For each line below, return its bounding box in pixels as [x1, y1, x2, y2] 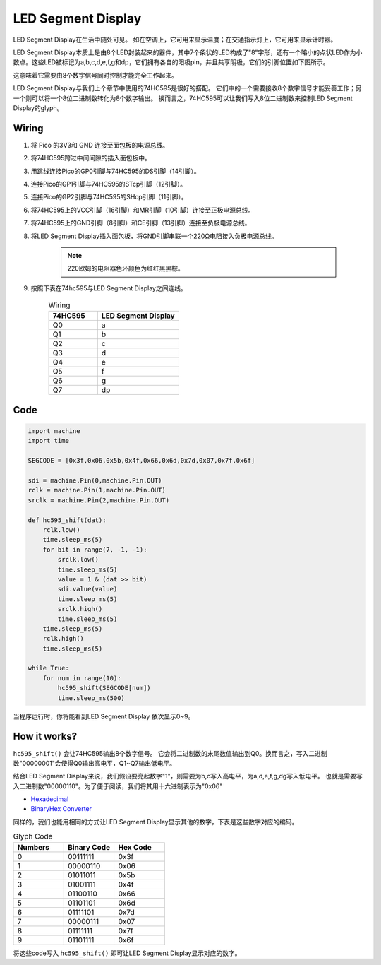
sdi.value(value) [57, 585, 118, 593]
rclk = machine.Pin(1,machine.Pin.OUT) [28, 486, 166, 495]
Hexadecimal [30, 795, 69, 803]
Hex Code [118, 842, 152, 852]
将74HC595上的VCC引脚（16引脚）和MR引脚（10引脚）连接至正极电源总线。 [30, 206, 255, 214]
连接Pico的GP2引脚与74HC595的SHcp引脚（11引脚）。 [30, 193, 188, 201]
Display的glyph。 [13, 103, 64, 112]
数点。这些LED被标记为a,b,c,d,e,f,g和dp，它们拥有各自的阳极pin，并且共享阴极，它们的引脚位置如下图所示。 [13, 58, 329, 66]
